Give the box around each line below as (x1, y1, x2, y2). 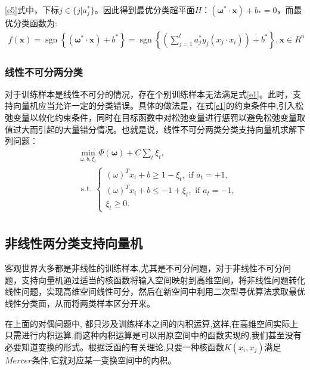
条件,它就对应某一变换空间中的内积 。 (32, 353, 176, 366)
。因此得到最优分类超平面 (94, 4, 195, 16)
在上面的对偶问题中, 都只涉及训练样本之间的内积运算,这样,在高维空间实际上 (5, 317, 299, 329)
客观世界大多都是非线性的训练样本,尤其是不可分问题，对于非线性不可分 (5, 262, 283, 274)
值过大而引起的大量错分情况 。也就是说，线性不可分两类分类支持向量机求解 (5, 123, 297, 135)
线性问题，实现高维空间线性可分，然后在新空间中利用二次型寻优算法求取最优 (5, 285, 305, 298)
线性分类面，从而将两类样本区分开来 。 (5, 297, 155, 310)
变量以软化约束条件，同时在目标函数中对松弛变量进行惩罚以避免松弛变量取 (13, 111, 305, 124)
